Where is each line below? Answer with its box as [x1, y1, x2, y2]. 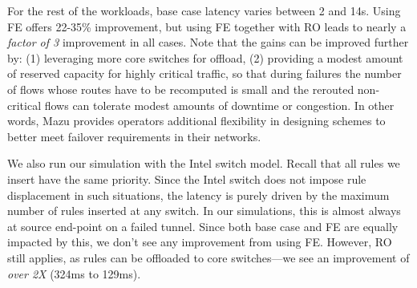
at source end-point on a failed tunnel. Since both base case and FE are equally [7, 217, 399, 234]
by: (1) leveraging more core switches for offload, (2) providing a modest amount [7, 49, 403, 66]
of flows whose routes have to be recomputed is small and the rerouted [7, 80, 354, 97]
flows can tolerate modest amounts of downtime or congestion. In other [44, 96, 395, 113]
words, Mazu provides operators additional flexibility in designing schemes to [7, 112, 386, 129]
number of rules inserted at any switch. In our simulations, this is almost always [7, 202, 401, 219]
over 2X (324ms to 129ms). [7, 265, 141, 282]
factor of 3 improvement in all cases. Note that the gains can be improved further [7, 34, 409, 51]
